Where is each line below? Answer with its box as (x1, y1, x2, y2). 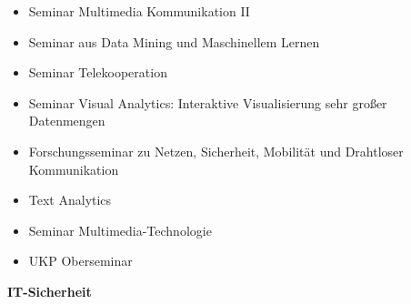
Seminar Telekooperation (28, 63, 167, 82)
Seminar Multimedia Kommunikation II (28, 2, 250, 20)
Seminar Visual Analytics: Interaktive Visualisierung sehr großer (28, 93, 387, 112)
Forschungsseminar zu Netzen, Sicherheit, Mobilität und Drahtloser (28, 141, 404, 160)
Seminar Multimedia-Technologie (28, 220, 212, 239)
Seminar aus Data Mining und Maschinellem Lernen (28, 32, 320, 51)
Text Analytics (28, 190, 112, 209)
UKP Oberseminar (28, 251, 133, 270)
